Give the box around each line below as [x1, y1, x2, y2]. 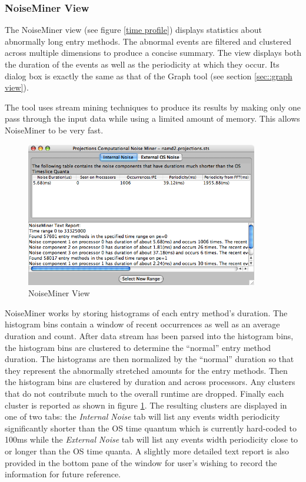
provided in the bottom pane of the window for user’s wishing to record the [5, 456, 277, 468]
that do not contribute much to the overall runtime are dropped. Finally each [5, 387, 284, 399]
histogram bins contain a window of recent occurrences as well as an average [5, 318, 280, 330]
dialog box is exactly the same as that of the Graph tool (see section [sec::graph [5, 69, 292, 82]
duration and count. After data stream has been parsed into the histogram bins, [5, 329, 294, 342]
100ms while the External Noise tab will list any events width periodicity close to [5, 433, 298, 446]
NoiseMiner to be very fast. [5, 123, 104, 136]
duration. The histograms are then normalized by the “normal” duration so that [5, 353, 294, 365]
